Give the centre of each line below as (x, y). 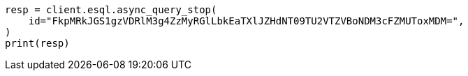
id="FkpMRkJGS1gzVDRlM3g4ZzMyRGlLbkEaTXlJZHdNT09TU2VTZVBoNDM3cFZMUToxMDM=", (246, 21)
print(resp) (37, 43)
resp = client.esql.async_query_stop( (111, 10)
